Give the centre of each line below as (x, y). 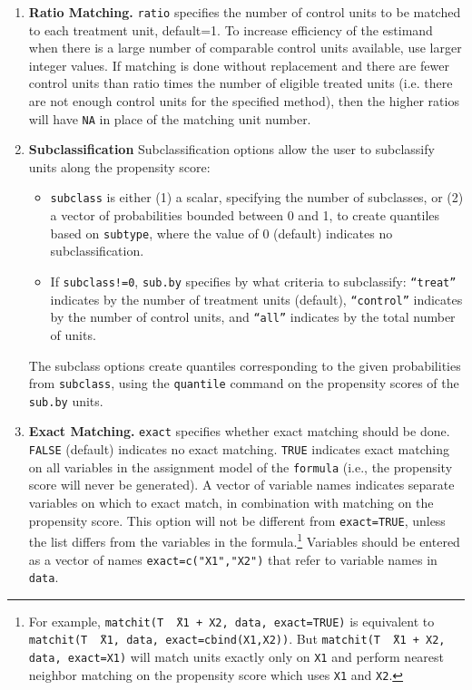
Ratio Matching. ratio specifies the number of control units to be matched (245, 12)
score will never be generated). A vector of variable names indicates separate (241, 485)
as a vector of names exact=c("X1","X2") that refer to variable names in (233, 559)
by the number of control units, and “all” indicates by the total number (253, 317)
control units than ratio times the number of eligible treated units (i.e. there (241, 83)
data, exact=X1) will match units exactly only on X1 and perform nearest (236, 657)
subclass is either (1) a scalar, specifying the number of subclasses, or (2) (257, 197)
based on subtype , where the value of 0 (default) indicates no (221, 233)
